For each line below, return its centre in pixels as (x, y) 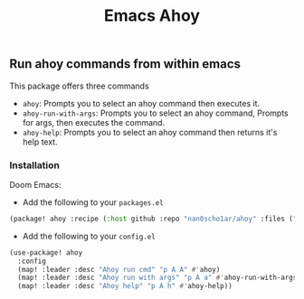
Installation (35, 165)
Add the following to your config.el (89, 236)
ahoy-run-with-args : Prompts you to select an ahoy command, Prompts (155, 113)
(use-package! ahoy (46, 252)
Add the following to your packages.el (93, 202)
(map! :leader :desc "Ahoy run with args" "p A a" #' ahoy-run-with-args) (159, 278)
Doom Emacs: (35, 184)
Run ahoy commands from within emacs (125, 64)
